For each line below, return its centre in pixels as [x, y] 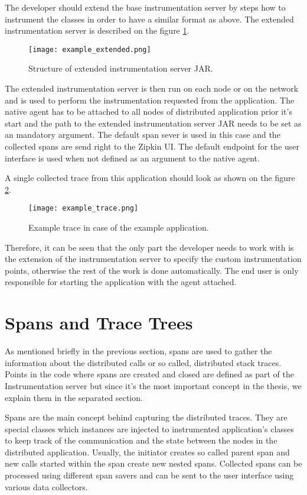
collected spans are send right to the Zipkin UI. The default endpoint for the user [152, 146]
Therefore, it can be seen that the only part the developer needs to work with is [149, 247]
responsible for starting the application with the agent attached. [121, 282]
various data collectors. [46, 486]
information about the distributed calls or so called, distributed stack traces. [143, 362]
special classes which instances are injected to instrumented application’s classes [150, 428]
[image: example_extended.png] [90, 49]
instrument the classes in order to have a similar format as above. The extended [149, 19]
